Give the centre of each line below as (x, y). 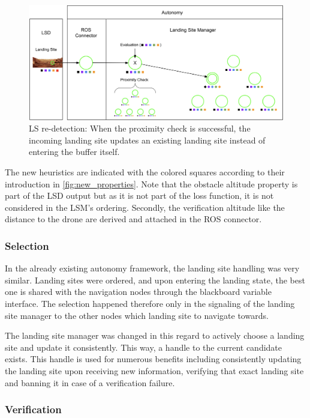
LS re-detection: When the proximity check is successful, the (140, 128)
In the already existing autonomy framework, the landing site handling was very (152, 268)
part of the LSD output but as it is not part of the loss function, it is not (139, 195)
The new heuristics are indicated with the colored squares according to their (145, 172)
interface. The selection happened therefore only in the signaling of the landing (150, 304)
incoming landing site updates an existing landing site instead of (147, 140)
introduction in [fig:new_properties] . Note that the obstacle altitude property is (151, 183)
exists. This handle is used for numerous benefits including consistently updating (153, 359)
